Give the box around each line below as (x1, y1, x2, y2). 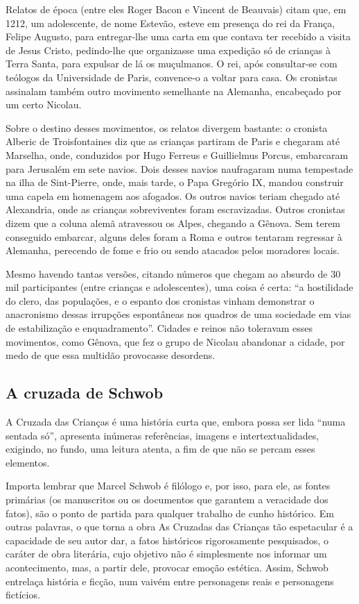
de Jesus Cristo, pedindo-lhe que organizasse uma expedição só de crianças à (6, 42, 331, 57)
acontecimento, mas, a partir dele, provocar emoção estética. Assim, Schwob (6, 560, 329, 574)
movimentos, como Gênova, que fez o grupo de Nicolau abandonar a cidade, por (6, 334, 345, 349)
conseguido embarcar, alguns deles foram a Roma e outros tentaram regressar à (6, 229, 342, 244)
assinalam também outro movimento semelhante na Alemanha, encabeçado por (6, 83, 342, 98)
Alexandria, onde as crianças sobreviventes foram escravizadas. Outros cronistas (6, 202, 345, 217)
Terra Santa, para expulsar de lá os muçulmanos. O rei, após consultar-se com (6, 56, 338, 71)
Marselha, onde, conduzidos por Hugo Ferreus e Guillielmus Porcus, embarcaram (6, 147, 349, 162)
